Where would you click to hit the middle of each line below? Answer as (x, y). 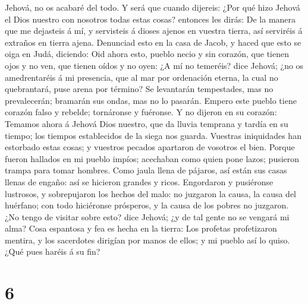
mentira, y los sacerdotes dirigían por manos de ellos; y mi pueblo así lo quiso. (147, 240)
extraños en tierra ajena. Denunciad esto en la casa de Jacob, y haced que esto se (153, 42)
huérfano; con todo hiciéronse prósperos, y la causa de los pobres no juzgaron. (147, 205)
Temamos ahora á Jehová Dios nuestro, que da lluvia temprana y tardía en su (147, 123)
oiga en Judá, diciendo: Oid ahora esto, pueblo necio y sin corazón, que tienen (147, 54)
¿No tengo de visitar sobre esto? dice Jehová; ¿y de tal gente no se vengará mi (147, 216)
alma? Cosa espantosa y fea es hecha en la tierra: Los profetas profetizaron (141, 228)
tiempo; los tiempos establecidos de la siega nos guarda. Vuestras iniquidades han (153, 135)
